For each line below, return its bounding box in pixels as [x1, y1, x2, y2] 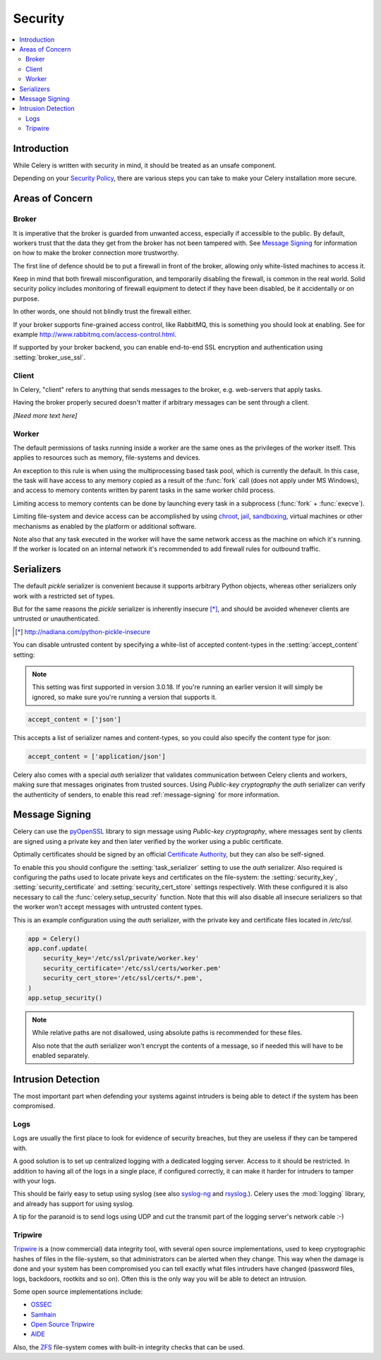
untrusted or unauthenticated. [13, 614, 100, 623]
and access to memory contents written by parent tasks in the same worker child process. [13, 486, 275, 494]
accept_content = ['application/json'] [28, 752, 166, 760]
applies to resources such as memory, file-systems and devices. [13, 453, 201, 462]
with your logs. [13, 1176, 56, 1186]
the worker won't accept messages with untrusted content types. [13, 902, 203, 911]
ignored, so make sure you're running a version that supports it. [32, 693, 217, 701]
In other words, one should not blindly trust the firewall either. [13, 307, 192, 316]
